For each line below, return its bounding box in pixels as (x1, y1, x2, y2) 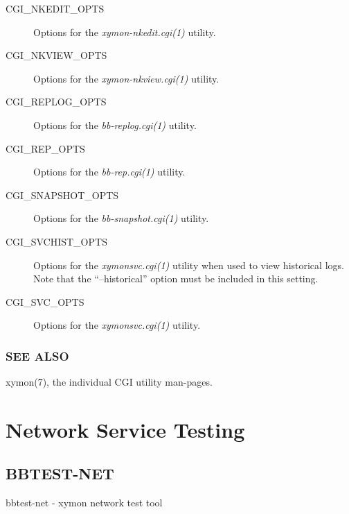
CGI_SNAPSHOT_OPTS (6, 187, 119, 202)
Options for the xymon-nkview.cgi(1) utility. (33, 71, 220, 85)
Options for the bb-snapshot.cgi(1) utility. (33, 211, 209, 225)
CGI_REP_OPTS (6, 141, 85, 155)
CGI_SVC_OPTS (6, 294, 84, 309)
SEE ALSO (6, 347, 69, 364)
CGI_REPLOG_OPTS (6, 94, 107, 109)
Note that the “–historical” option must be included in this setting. (33, 271, 319, 286)
